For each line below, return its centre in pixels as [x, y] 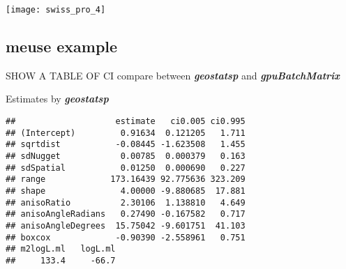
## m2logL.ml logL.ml [61, 249]
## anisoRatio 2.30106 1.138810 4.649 [126, 202]
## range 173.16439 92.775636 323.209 [126, 179]
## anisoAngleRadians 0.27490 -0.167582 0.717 [126, 214]
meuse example [62, 46]
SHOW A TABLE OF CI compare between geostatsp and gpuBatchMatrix [173, 75]
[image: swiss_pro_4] [56, 10]
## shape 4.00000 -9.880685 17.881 [126, 191]
